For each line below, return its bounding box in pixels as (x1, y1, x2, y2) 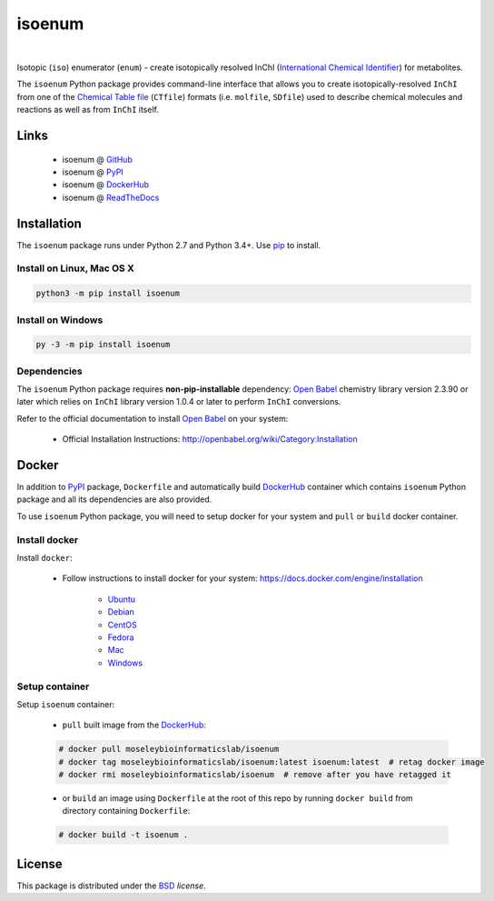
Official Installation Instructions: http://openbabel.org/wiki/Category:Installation (62, 434, 358, 445)
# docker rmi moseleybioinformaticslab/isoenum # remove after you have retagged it (58, 769, 451, 780)
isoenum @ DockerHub (62, 179, 150, 190)
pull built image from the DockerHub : (62, 719, 206, 731)
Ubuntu (107, 594, 136, 605)
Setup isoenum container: (16, 698, 115, 709)
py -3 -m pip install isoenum (35, 339, 171, 350)
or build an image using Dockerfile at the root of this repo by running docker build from (62, 793, 413, 804)
